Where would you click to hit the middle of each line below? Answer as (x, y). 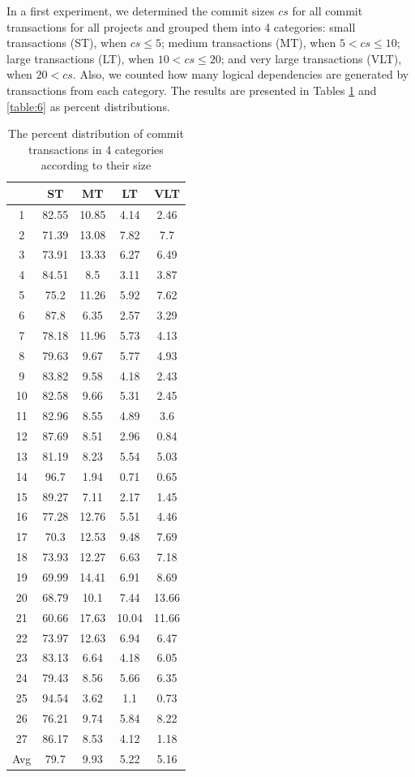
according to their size (96, 165)
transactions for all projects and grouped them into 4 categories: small (181, 26)
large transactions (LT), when (81, 58)
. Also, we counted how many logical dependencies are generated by (241, 74)
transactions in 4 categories (96, 149)
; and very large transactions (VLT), (311, 58)
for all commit (327, 11)
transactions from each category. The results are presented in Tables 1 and (192, 90)
